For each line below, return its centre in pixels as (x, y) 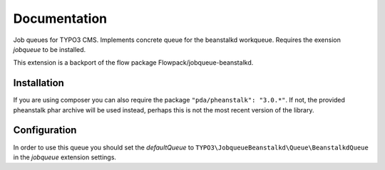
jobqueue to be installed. (50, 49)
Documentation (60, 18)
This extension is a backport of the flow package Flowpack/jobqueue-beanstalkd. (133, 63)
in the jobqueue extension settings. (65, 157)
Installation (38, 83)
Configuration (45, 131)
